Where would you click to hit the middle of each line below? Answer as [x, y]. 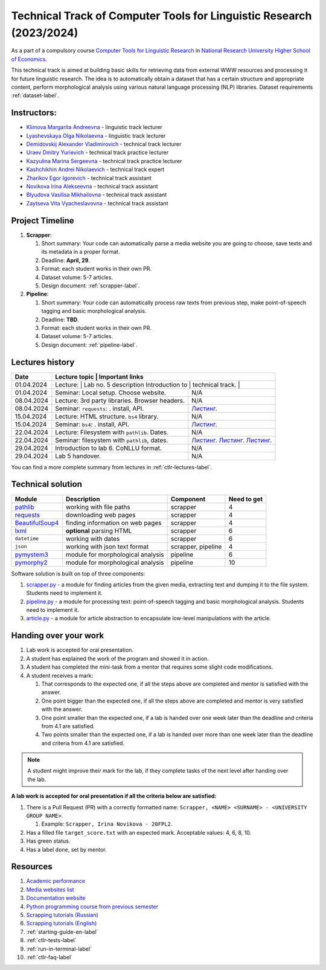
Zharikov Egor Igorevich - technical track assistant [89, 178]
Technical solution [47, 484]
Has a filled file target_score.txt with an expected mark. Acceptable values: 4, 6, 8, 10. [139, 832]
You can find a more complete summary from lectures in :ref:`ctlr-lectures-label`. [112, 467]
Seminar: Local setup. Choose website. [110, 393]
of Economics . [29, 59]
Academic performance [56, 881]
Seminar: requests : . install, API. [100, 408]
